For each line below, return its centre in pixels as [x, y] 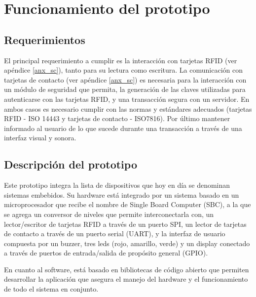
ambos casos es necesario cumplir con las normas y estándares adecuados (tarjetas [128, 108]
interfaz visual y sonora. [40, 138]
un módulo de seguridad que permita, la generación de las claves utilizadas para [125, 89]
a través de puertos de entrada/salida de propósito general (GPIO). [106, 253]
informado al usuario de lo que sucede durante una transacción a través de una [123, 128]
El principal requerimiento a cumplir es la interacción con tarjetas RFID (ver [121, 60]
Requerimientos [45, 39]
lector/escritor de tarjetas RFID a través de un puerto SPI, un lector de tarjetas [125, 224]
